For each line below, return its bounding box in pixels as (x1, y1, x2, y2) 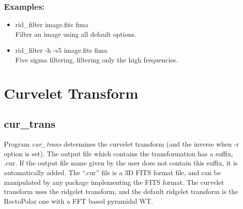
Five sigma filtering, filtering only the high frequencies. (15, 55, 178, 64)
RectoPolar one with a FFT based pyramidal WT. (4, 195, 153, 206)
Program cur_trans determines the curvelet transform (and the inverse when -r (4, 139, 239, 149)
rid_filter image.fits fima (15, 19, 89, 30)
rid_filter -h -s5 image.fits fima (15, 45, 107, 55)
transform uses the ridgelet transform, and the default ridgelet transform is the (4, 186, 238, 196)
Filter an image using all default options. (15, 29, 137, 39)
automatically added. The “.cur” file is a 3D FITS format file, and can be (4, 167, 221, 177)
